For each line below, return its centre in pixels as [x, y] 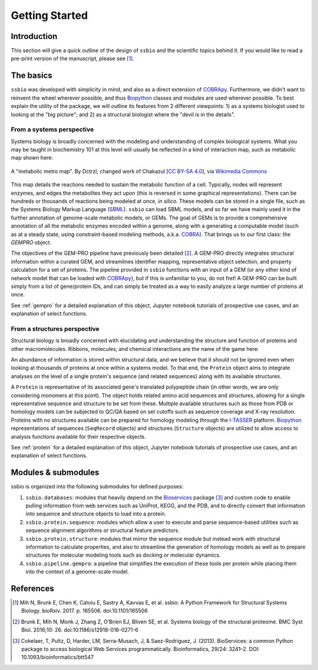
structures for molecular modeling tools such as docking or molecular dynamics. [123, 555]
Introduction [34, 36]
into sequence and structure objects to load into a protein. [96, 514]
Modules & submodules [55, 473]
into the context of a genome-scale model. [77, 572]
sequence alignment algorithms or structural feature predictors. [102, 530]
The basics [32, 76]
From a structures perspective [55, 329]
